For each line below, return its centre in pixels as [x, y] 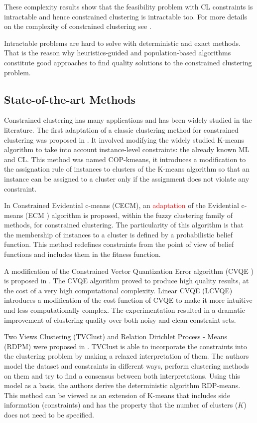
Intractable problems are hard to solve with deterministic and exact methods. [122, 43]
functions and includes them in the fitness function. [82, 254]
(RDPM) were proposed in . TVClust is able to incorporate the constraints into [126, 346]
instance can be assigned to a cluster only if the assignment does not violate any [127, 178]
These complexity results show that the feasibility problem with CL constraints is [128, 6]
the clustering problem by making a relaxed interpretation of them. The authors [127, 356]
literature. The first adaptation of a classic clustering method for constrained [121, 129]
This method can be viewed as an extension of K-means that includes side [117, 395]
